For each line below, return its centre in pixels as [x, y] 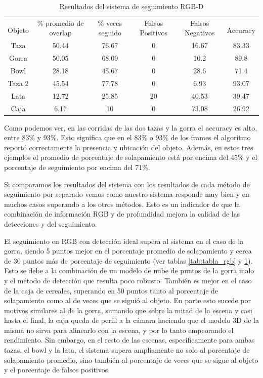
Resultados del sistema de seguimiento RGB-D [131, 6]
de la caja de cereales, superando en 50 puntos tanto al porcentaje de [111, 290]
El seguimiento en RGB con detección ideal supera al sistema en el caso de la [124, 241]
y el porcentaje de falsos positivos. [57, 370]
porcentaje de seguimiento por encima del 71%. [77, 167]
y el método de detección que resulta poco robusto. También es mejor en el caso [128, 280]
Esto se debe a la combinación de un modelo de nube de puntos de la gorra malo [129, 270]
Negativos [200, 33]
